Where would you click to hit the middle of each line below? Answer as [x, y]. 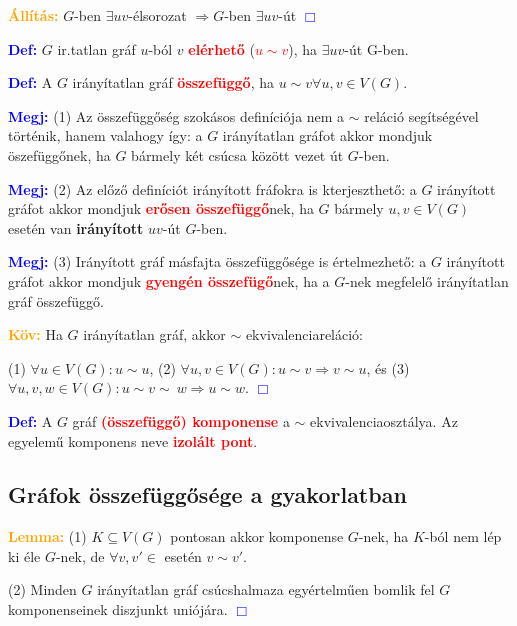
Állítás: [33, 15]
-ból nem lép [463, 536]
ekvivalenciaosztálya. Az [384, 420]
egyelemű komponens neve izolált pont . [133, 440]
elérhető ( [221, 48]
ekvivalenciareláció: [304, 334]
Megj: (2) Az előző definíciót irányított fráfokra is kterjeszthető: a [212, 188]
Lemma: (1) [47, 536]
